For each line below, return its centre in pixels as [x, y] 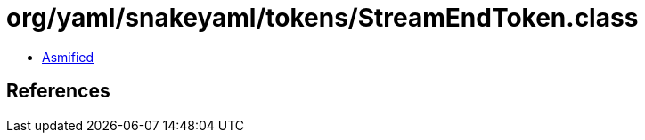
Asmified [68, 57]
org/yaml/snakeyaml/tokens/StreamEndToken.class [322, 18]
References [58, 91]
